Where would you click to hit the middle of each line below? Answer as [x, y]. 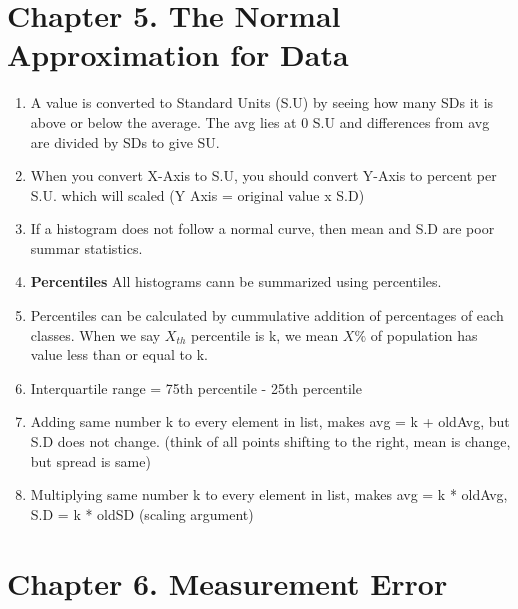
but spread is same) [90, 460]
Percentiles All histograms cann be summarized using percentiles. [236, 281]
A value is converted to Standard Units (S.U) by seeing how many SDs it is [262, 102]
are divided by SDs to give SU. [125, 141]
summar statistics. [86, 247]
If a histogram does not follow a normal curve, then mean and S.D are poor [262, 228]
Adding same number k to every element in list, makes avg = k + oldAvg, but [270, 421]
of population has [424, 334]
